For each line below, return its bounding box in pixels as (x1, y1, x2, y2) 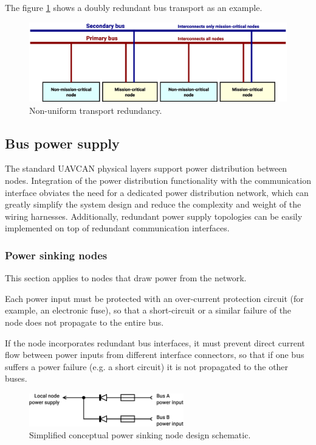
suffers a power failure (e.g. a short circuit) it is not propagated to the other (5, 360, 289, 373)
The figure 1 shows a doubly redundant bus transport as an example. (5, 1, 263, 13)
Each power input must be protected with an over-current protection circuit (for (5, 292, 304, 304)
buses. (5, 372, 27, 385)
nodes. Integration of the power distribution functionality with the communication (5, 174, 311, 186)
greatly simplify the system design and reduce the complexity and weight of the (5, 198, 301, 211)
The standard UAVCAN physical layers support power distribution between (5, 162, 287, 175)
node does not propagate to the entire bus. (5, 315, 164, 328)
